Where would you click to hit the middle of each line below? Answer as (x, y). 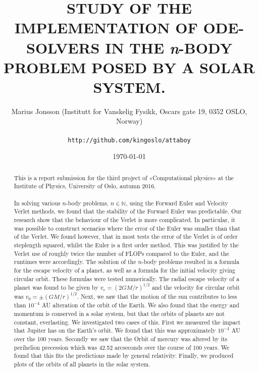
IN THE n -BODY (169, 47)
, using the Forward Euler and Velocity (177, 203)
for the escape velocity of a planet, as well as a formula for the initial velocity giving (125, 270)
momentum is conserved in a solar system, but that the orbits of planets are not (119, 313)
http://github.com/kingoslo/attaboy (129, 140)
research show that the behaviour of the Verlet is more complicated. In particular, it (124, 219)
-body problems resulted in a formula (191, 262)
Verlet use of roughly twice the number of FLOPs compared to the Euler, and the (121, 253)
